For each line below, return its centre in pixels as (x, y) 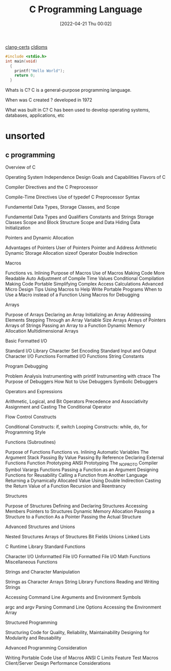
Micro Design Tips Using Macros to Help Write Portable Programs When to (84, 289)
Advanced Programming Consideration (46, 647)
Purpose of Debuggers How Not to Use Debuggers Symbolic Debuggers (81, 382)
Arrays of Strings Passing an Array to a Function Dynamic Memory (75, 326)
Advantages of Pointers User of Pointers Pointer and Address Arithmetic (81, 248)
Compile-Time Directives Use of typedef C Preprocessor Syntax (73, 197)
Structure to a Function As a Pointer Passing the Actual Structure (73, 517)
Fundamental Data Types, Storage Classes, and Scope (63, 207)
